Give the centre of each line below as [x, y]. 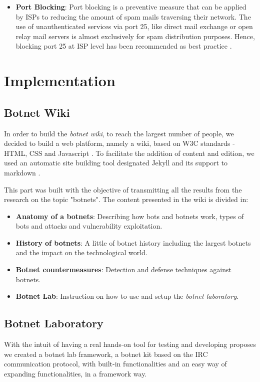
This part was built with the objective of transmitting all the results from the [123, 189]
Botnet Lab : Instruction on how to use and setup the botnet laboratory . [127, 296]
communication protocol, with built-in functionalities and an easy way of [115, 364]
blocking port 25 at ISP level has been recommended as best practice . [124, 46]
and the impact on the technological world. [81, 252]
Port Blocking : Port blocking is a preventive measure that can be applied [131, 7]
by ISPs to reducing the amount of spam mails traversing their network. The [133, 16]
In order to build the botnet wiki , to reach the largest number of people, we [119, 133]
